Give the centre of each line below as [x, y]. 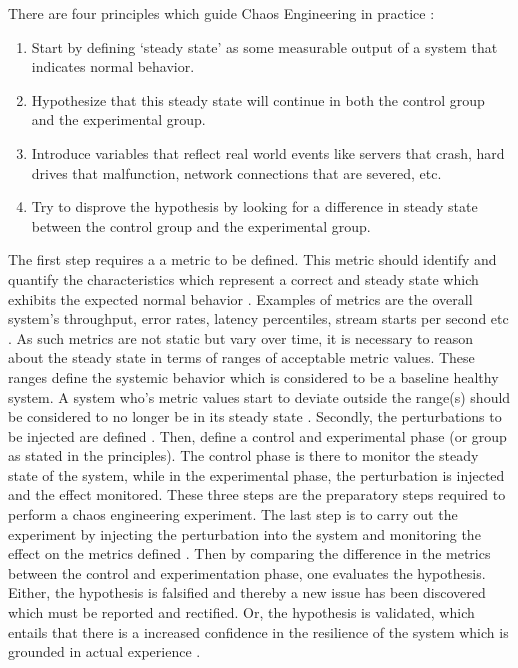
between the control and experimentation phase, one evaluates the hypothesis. [247, 572]
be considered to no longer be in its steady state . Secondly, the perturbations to [255, 416]
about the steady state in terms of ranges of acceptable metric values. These [241, 357]
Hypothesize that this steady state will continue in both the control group [258, 99]
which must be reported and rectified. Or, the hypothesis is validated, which [241, 612]
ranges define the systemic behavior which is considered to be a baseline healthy [253, 376]
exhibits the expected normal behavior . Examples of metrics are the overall [240, 298]
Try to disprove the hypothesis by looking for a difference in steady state [254, 206]
